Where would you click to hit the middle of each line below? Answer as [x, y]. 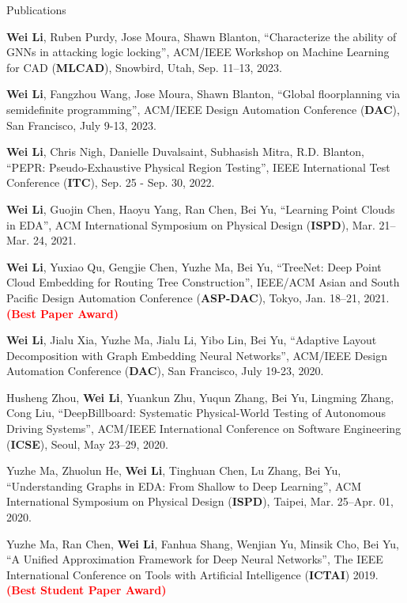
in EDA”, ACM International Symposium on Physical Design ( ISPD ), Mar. [191, 224]
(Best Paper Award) [62, 313]
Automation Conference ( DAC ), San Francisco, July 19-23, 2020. [165, 371]
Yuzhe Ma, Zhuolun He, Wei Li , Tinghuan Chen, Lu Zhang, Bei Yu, [174, 470]
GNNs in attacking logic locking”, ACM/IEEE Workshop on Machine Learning [198, 52]
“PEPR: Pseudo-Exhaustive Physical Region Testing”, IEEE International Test [198, 167]
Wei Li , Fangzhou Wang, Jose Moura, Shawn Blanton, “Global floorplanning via [203, 94]
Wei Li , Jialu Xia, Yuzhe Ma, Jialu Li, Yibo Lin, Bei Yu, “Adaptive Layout [192, 340]
